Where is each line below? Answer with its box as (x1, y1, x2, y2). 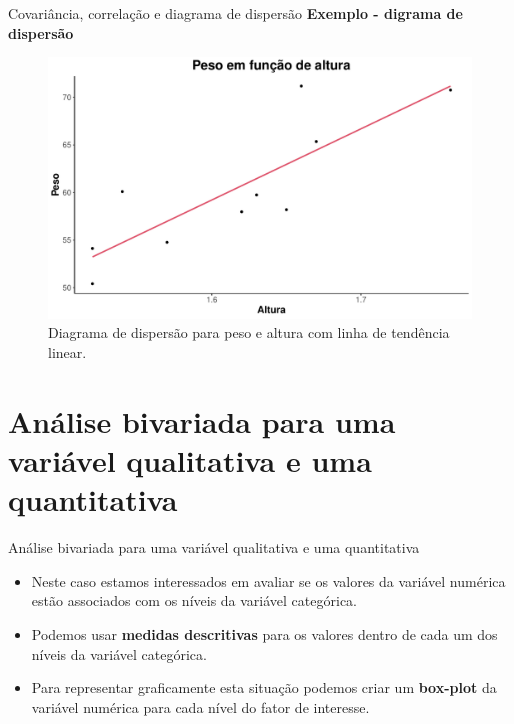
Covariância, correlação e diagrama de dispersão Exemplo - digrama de (8, 3, 463, 23)
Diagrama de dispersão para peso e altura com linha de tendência (48, 322, 450, 343)
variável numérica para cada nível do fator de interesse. (31, 696, 370, 717)
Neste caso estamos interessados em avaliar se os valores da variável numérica (31, 570, 506, 591)
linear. (48, 342, 87, 363)
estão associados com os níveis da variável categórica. (31, 590, 357, 611)
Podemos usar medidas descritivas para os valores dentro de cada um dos (31, 623, 498, 644)
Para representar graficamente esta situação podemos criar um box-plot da (31, 677, 497, 698)
